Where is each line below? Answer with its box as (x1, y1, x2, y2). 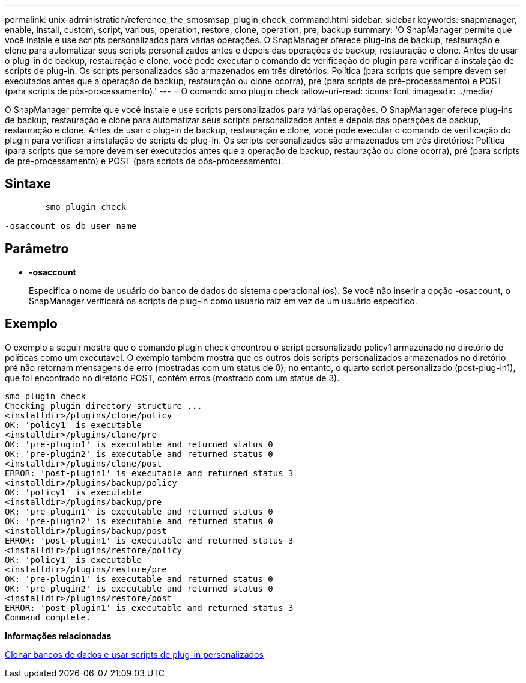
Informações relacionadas (5, 630, 112, 641)
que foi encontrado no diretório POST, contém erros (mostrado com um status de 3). (5, 372, 340, 383)
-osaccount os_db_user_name (5, 221, 137, 231)
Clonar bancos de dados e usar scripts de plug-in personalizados (5, 649, 264, 660)
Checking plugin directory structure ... (5, 400, 202, 411)
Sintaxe (5, 176, 51, 192)
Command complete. (5, 612, 91, 622)
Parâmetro (5, 241, 69, 257)
